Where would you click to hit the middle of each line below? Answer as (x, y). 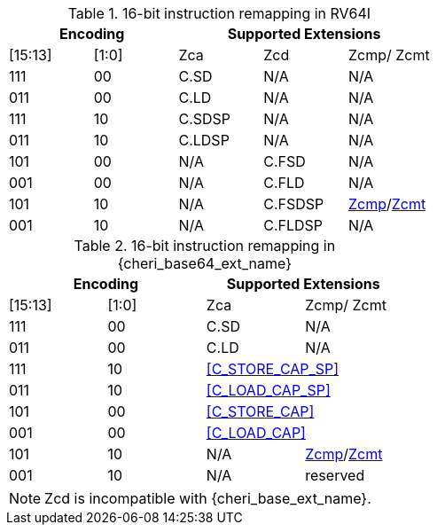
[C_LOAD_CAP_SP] (268, 390)
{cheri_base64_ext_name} (204, 263)
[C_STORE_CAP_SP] (273, 369)
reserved (335, 475)
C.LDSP (204, 140)
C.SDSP (205, 119)
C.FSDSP (294, 204)
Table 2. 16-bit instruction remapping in (205, 246)
